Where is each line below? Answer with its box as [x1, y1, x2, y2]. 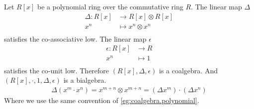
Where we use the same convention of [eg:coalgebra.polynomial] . [4, 95, 199, 105]
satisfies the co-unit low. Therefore [4, 65, 109, 75]
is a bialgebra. [63, 75, 106, 85]
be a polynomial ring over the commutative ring [37, 1, 183, 11]
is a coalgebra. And [159, 65, 218, 75]
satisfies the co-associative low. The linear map [4, 33, 147, 44]
